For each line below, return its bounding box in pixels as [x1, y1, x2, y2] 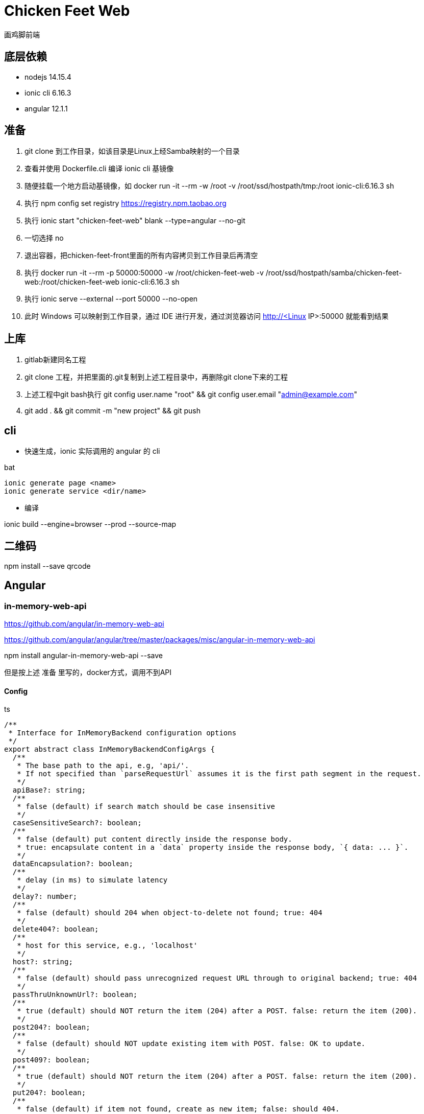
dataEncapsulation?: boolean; [12, 860, 133, 868]
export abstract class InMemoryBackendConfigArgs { [4, 745, 215, 754]
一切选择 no [24, 234, 64, 243]
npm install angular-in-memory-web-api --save [4, 651, 163, 660]
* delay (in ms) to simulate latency [17, 876, 168, 885]
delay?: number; [12, 892, 78, 901]
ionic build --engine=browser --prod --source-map [4, 520, 177, 529]
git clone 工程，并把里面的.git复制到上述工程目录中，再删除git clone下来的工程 [24, 373, 288, 382]
